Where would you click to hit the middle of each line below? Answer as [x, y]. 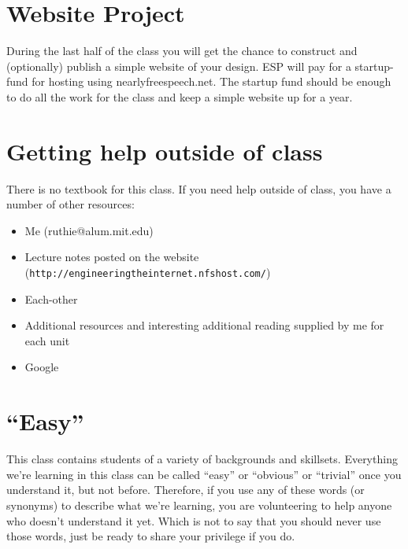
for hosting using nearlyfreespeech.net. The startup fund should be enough [211, 81]
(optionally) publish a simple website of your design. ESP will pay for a [179, 66]
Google [42, 367]
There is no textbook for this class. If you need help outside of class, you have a [199, 188]
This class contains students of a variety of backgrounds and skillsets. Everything [202, 459]
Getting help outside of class [165, 151]
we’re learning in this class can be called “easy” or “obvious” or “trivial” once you [204, 474]
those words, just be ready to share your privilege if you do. [151, 536]
